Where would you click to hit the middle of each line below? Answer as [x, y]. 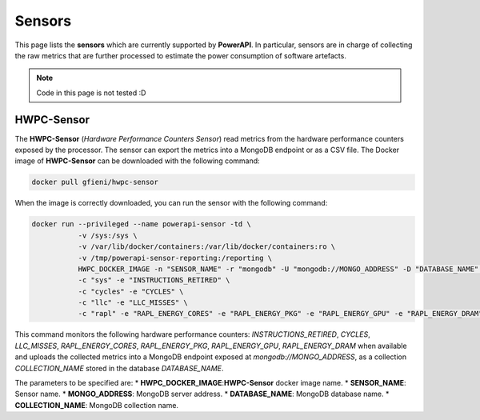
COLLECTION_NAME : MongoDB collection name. [97, 405]
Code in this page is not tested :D [91, 93]
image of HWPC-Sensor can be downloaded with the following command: [137, 161]
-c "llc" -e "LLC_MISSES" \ [133, 303]
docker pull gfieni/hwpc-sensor [95, 182]
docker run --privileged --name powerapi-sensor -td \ [141, 224]
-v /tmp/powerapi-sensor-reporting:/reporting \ [175, 258]
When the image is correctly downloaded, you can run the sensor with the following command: [171, 203]
